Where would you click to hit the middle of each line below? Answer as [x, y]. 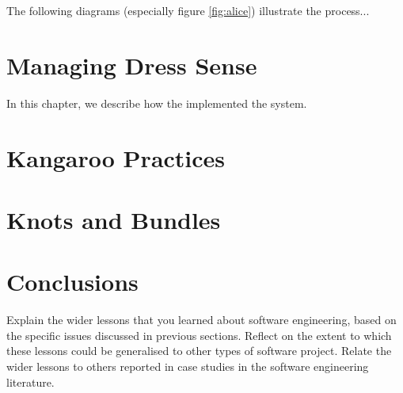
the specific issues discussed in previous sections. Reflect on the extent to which [199, 335]
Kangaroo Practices [116, 157]
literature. [30, 382]
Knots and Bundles [114, 219]
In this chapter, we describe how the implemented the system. [157, 103]
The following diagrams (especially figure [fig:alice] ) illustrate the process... [188, 10]
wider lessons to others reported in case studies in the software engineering [188, 366]
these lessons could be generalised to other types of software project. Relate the [199, 351]
